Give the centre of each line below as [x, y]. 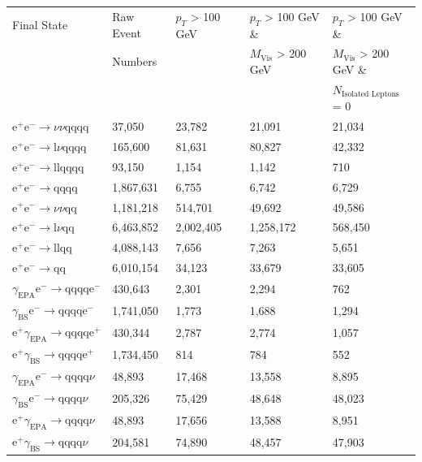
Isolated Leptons [370, 95]
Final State [40, 25]
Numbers [135, 61]
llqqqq [69, 168]
